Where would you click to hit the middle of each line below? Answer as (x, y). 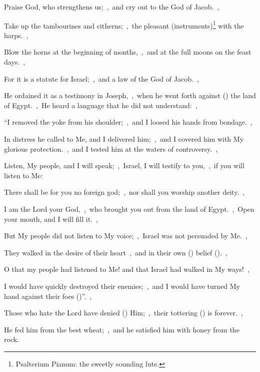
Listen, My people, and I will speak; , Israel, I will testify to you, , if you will (124, 165)
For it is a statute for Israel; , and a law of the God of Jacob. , (101, 78)
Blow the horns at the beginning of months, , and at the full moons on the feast (128, 52)
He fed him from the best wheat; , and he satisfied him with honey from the (122, 329)
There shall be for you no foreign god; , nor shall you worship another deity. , (124, 192)
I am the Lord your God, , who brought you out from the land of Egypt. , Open (129, 209)
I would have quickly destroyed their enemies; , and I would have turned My (122, 286)
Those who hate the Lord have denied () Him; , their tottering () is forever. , (123, 313)
